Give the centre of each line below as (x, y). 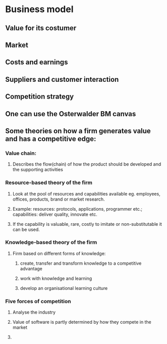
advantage (31, 268)
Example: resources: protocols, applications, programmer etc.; (77, 209)
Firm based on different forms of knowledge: (59, 253)
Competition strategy (40, 97)
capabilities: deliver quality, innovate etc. (55, 214)
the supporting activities (38, 170)
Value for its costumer (41, 28)
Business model (39, 9)
